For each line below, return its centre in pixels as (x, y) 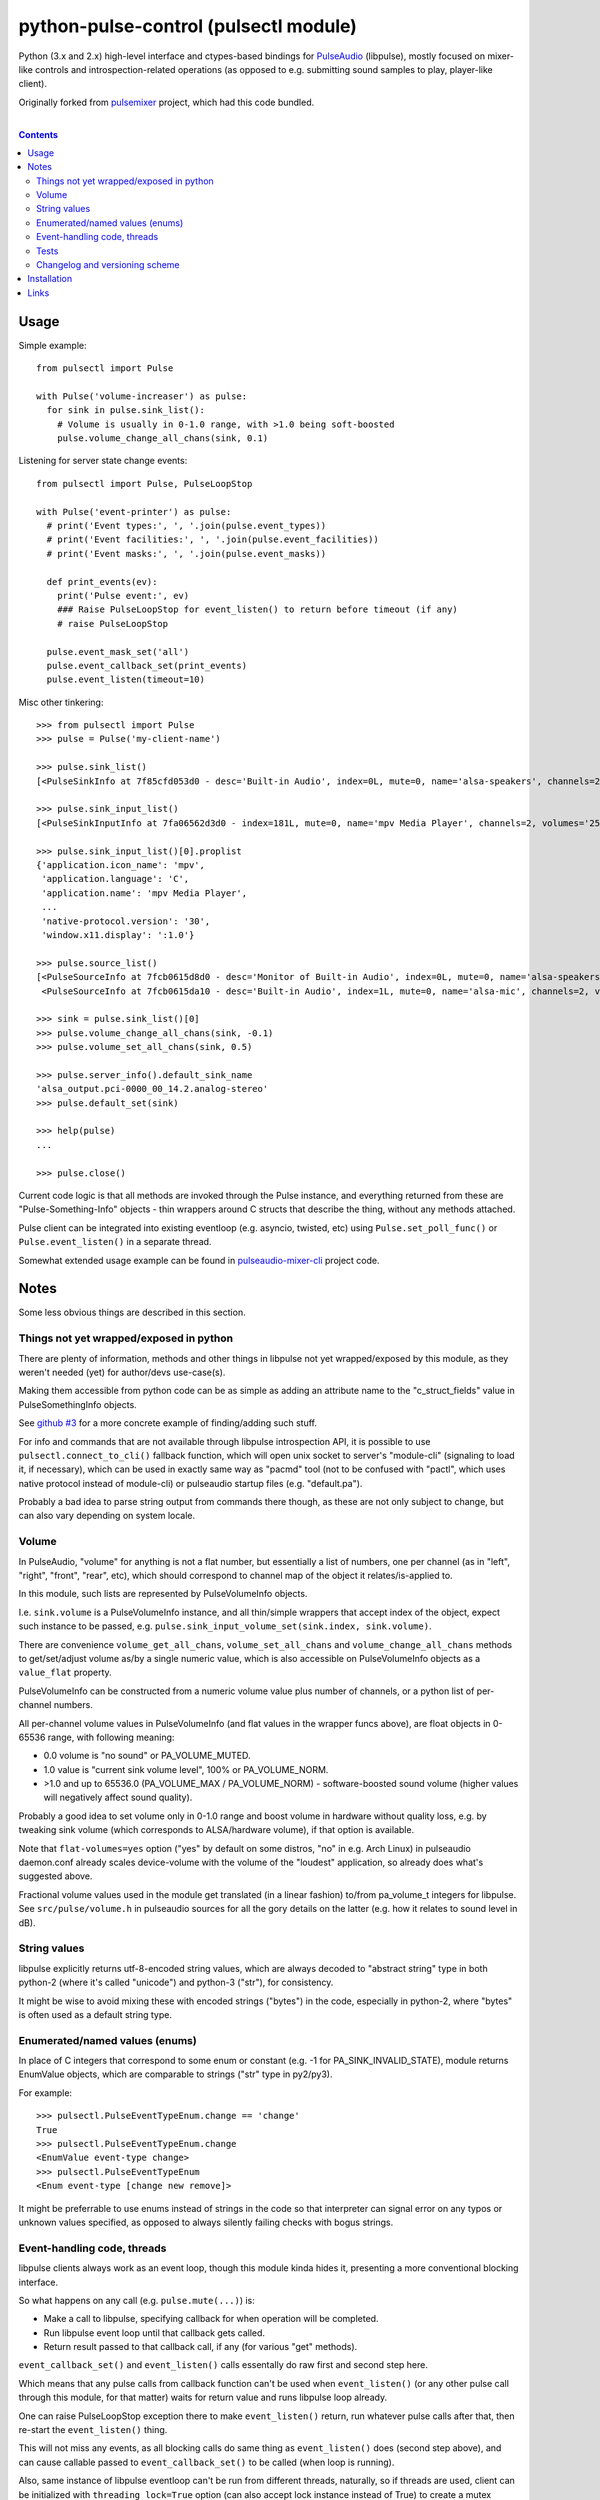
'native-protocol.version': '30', (126, 921)
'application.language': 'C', (115, 879)
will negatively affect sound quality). (118, 1797)
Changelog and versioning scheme (108, 265)
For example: (45, 2092)
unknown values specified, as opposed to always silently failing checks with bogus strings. (206, 2222)
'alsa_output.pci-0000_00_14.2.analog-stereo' (152, 1089)
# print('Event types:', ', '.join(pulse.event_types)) (186, 525)
